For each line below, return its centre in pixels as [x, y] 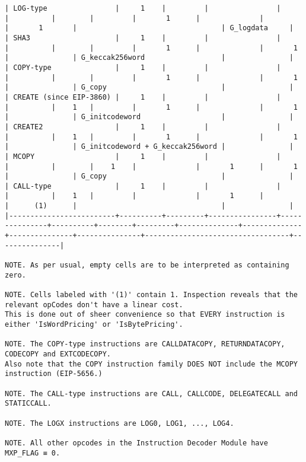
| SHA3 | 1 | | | [143, 38]
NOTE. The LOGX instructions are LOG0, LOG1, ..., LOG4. [119, 423]
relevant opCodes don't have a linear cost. [94, 305]
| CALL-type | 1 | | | [143, 186]
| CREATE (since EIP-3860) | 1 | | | [143, 97]
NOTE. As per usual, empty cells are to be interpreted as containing [147, 265]
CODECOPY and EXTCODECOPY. [58, 354]
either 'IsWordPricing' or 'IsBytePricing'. [94, 324]
